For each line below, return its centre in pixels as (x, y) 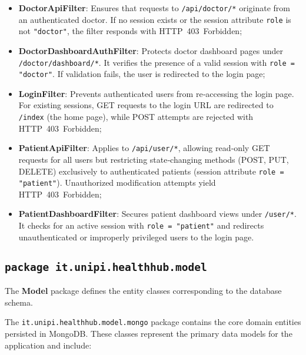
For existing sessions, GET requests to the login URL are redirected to (146, 105)
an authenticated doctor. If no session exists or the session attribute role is (155, 19)
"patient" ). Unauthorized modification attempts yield (117, 182)
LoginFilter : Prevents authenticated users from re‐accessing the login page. (156, 93)
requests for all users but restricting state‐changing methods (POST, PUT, (154, 159)
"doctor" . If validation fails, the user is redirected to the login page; (142, 74)
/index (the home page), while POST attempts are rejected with (136, 117)
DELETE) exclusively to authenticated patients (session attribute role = (151, 171)
